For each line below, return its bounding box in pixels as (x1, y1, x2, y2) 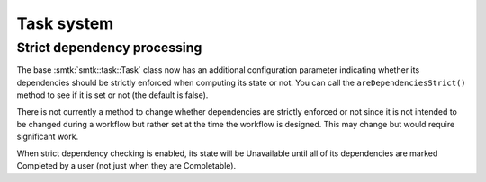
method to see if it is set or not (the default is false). (16, 90, 209, 100)
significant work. (16, 131, 79, 143)
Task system (16, 13, 114, 33)
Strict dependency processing (16, 39, 202, 56)
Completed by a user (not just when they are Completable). (16, 160, 237, 171)
